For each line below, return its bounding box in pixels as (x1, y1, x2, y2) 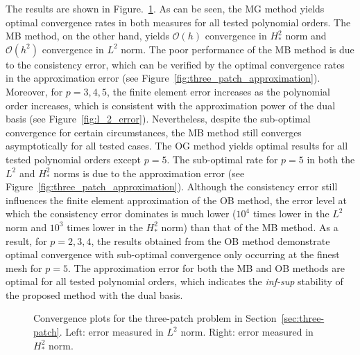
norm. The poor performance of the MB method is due (121, 42, 354, 56)
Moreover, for (6, 84, 63, 98)
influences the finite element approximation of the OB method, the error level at (6, 192, 347, 207)
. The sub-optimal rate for (166, 152, 278, 166)
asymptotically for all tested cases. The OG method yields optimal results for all (6, 138, 348, 153)
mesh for (6, 260, 42, 275)
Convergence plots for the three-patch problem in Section (33, 311, 277, 325)
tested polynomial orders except (6, 152, 142, 166)
